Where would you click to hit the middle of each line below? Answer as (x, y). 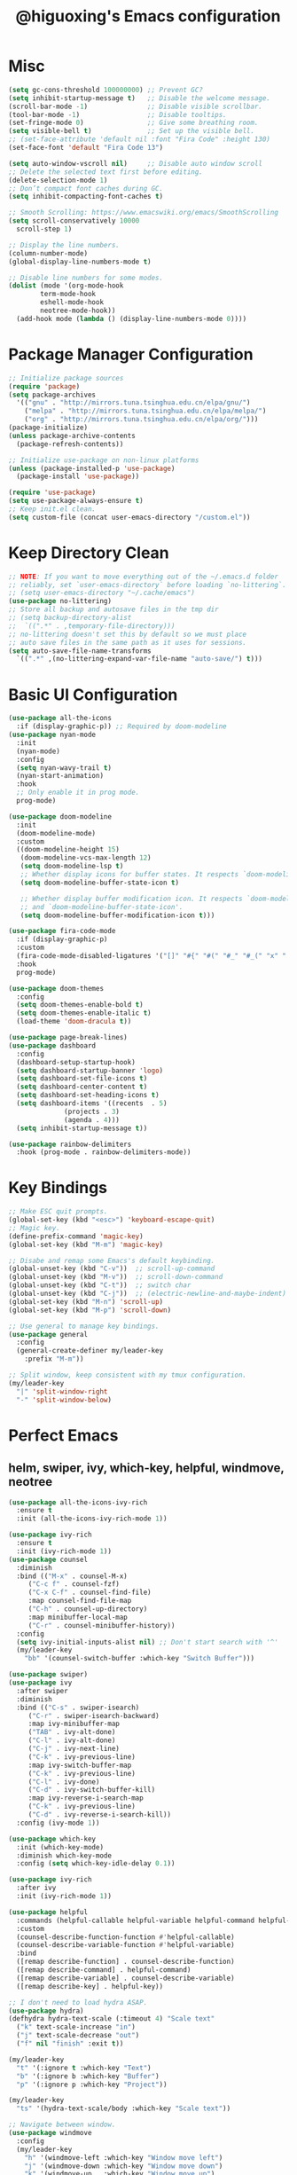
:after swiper (42, 1691)
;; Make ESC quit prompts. (58, 1212)
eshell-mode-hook (72, 302)
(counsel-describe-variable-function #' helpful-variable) (126, 1945)
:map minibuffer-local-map (78, 1617)
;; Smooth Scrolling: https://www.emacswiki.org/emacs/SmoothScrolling (143, 213)
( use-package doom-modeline (60, 817)
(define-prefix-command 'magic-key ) (76, 1236)
